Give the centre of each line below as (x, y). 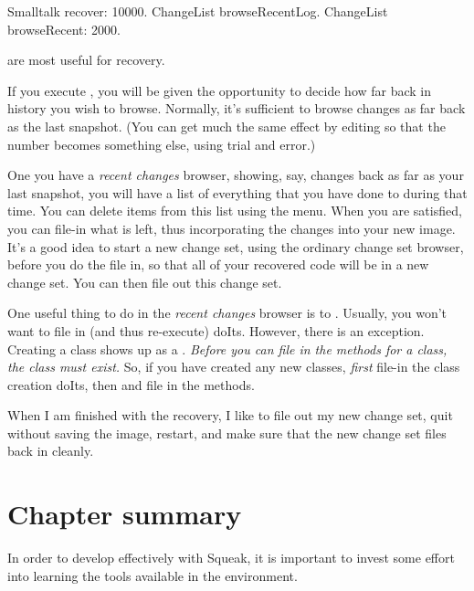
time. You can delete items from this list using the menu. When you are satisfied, (235, 211)
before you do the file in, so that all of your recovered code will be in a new (218, 264)
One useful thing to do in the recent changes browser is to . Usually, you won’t (227, 313)
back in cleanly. (51, 451)
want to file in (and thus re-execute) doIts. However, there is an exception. (216, 330)
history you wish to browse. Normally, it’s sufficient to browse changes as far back (237, 108)
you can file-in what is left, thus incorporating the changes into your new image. (232, 228)
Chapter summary (125, 514)
